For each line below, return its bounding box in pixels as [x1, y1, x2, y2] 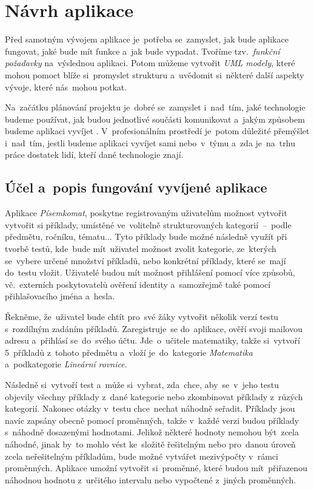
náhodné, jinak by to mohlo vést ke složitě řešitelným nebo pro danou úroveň [5, 437, 296, 450]
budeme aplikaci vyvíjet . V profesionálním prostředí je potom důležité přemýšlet [5, 124, 310, 137]
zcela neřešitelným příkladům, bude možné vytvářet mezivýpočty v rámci [5, 449, 278, 462]
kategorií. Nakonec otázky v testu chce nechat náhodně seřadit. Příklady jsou [5, 402, 295, 415]
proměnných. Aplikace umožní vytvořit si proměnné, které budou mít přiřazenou [5, 461, 307, 474]
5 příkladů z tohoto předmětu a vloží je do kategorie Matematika [5, 345, 253, 358]
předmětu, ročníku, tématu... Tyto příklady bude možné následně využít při [5, 230, 287, 243]
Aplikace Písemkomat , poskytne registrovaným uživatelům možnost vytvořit [5, 206, 287, 219]
